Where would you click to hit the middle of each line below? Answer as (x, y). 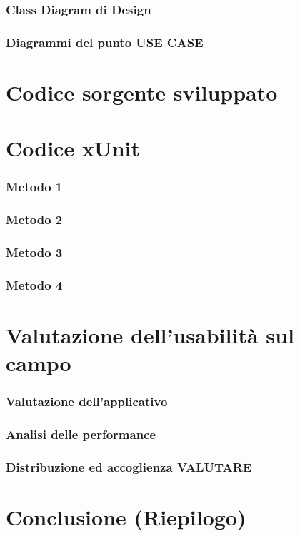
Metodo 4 (34, 284)
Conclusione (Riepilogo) (126, 517)
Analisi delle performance (81, 434)
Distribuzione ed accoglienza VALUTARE (129, 466)
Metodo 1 (34, 187)
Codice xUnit (73, 148)
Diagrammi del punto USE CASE (105, 42)
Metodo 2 (34, 219)
